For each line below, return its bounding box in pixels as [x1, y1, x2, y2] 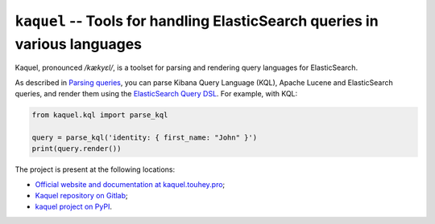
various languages [14, 35, 143, 53]
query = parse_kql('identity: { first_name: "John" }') [31, 132, 258, 142]
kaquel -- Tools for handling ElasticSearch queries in [14, 12, 379, 30]
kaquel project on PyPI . [35, 202, 113, 212]
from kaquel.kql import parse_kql [31, 111, 168, 120]
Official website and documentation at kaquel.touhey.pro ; [35, 179, 226, 189]
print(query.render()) [31, 145, 122, 153]
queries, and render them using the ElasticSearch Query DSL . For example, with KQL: [14, 89, 298, 99]
